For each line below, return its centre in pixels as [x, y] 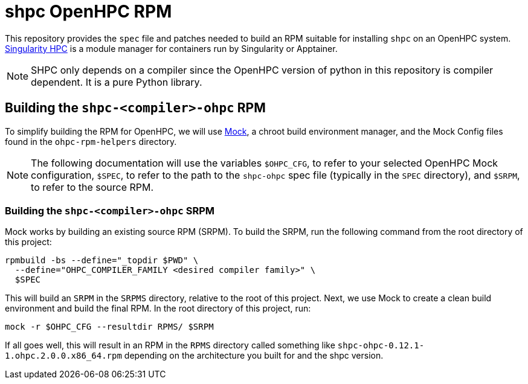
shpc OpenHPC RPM [89, 11]
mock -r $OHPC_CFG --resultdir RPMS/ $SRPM [109, 327]
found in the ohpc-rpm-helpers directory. [91, 141]
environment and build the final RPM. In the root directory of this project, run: [158, 309]
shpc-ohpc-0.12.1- [381, 346]
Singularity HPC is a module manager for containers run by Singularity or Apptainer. [171, 48]
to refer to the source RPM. [92, 187]
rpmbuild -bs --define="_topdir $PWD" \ [102, 261]
